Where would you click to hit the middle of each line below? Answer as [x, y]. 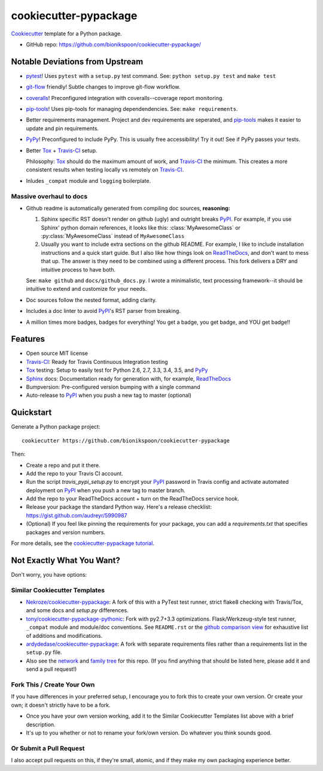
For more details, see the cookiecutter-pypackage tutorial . [83, 543]
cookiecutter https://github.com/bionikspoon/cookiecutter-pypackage [126, 440]
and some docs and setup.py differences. [77, 610]
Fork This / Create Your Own [53, 685]
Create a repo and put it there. [63, 465]
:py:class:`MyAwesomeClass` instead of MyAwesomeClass [113, 236]
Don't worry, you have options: [49, 574]
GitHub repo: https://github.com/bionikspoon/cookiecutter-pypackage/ [114, 44]
